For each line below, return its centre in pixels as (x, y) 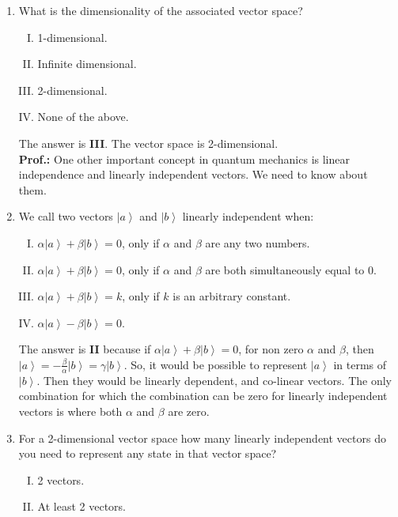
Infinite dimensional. (87, 64)
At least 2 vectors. (81, 506)
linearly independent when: (248, 216)
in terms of (360, 364)
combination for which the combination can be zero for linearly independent (203, 396)
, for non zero (271, 349)
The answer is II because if (85, 349)
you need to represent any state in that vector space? (148, 453)
